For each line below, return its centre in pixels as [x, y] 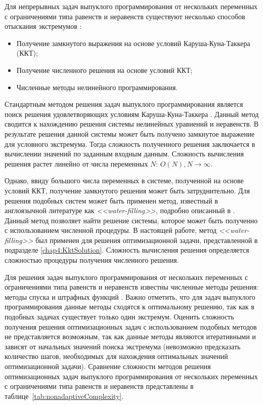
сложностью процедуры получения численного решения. [92, 260]
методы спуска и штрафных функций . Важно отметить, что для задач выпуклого [130, 296]
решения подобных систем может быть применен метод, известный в [111, 200]
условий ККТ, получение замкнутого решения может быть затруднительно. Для [127, 190]
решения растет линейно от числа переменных [76, 163]
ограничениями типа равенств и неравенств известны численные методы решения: [132, 287]
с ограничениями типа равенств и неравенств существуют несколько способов [125, 16]
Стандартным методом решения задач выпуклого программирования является [124, 104]
